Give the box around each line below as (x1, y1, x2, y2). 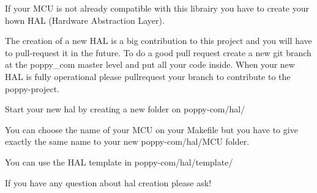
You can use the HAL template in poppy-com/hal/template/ (5, 155, 233, 168)
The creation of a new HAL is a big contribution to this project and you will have (5, 34, 312, 47)
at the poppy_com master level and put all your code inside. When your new (5, 58, 295, 71)
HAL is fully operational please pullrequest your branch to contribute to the (5, 70, 291, 82)
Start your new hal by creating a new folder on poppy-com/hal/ (5, 103, 245, 115)
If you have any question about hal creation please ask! (5, 176, 212, 189)
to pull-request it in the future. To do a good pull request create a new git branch (5, 46, 311, 59)
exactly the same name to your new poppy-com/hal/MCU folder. (5, 135, 250, 148)
